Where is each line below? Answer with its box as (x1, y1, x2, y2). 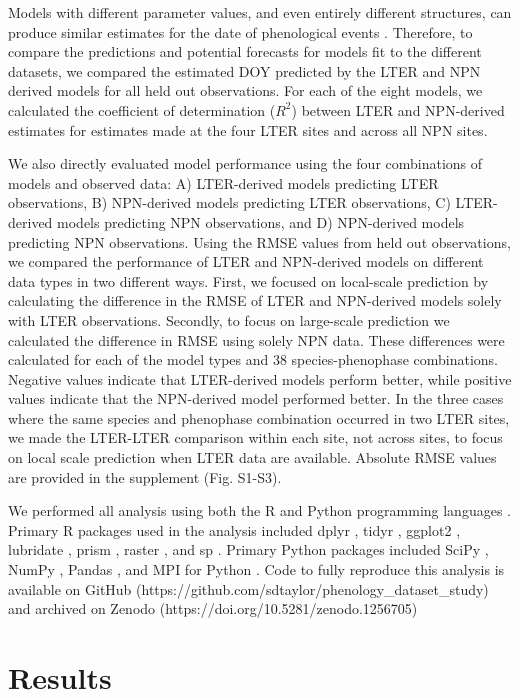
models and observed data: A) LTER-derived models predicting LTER (8, 172, 439, 193)
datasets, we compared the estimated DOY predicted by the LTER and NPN (8, 60, 481, 81)
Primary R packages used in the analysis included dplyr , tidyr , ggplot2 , (8, 519, 461, 540)
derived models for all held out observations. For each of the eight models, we (8, 80, 483, 101)
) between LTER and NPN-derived (291, 99, 505, 120)
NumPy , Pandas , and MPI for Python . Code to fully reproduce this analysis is (8, 559, 505, 580)
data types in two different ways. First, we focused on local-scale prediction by (8, 270, 489, 291)
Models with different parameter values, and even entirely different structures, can (8, 2, 512, 22)
